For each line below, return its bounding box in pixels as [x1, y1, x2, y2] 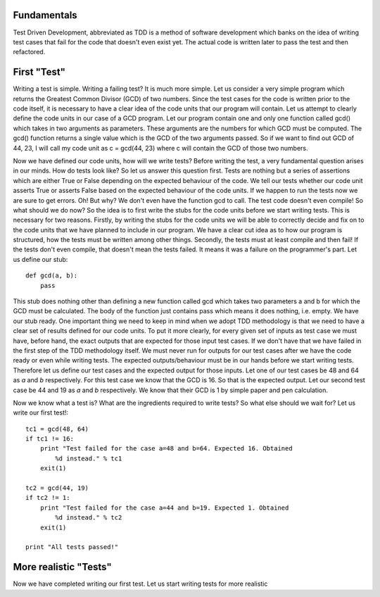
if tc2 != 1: [25, 494, 70, 502]
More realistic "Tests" [13, 561, 112, 573]
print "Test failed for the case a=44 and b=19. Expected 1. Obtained [39, 503, 289, 512]
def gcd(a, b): [25, 272, 78, 279]
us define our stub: [13, 255, 68, 263]
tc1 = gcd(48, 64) [25, 425, 89, 433]
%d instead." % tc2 [55, 514, 122, 522]
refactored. [13, 48, 46, 56]
